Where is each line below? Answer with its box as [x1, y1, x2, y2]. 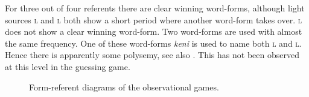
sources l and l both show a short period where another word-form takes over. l [5, 13, 302, 26]
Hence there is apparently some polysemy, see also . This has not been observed [5, 48, 299, 61]
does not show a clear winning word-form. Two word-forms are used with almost [5, 25, 302, 38]
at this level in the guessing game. [5, 60, 130, 72]
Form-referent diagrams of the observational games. [29, 80, 219, 93]
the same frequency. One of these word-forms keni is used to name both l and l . [5, 37, 302, 49]
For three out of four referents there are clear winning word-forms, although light [5, 2, 305, 14]
